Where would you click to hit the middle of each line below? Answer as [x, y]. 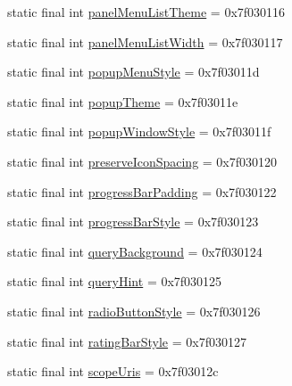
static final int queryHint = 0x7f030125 [115, 281]
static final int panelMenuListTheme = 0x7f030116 [146, 12]
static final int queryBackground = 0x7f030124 [135, 251]
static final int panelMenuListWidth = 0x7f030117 [145, 41]
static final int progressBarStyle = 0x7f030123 [133, 222]
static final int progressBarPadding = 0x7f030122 [142, 191]
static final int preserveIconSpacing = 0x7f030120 [142, 161]
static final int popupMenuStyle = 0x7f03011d [133, 72]
